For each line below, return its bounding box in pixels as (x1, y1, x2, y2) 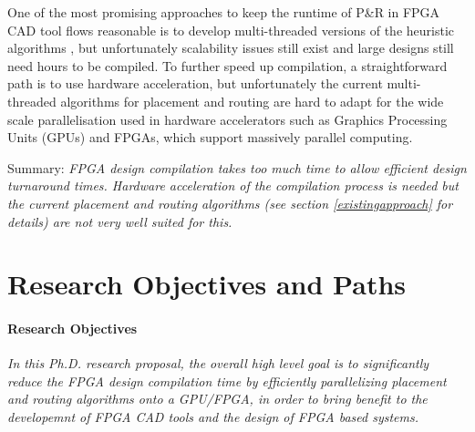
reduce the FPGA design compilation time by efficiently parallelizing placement (7, 371, 447, 390)
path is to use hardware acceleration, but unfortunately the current (7, 74, 383, 93)
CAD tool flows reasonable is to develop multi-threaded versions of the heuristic (7, 20, 455, 39)
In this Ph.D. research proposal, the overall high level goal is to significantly (7, 354, 429, 373)
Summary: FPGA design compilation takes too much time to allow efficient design (7, 158, 467, 177)
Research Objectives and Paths (7, 265, 406, 303)
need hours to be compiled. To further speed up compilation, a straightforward (7, 56, 448, 75)
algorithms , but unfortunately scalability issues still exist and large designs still (7, 38, 454, 57)
